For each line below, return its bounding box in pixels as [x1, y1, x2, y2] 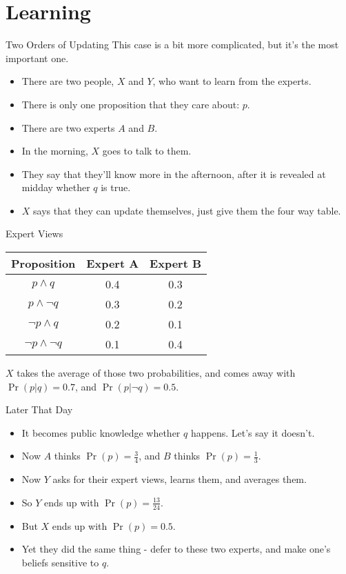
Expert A [86, 255, 139, 272]
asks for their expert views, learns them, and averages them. [52, 472, 307, 486]
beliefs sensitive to [21, 555, 99, 569]
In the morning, [21, 143, 88, 158]
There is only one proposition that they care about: [21, 97, 240, 111]
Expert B [150, 255, 202, 272]
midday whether [21, 180, 90, 195]
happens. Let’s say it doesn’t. [190, 425, 315, 439]
